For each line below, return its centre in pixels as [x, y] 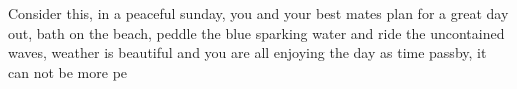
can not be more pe [68, 71]
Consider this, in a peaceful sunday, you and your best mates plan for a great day [258, 13]
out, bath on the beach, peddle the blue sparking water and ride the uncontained [256, 32]
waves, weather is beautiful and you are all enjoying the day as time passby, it [247, 52]
